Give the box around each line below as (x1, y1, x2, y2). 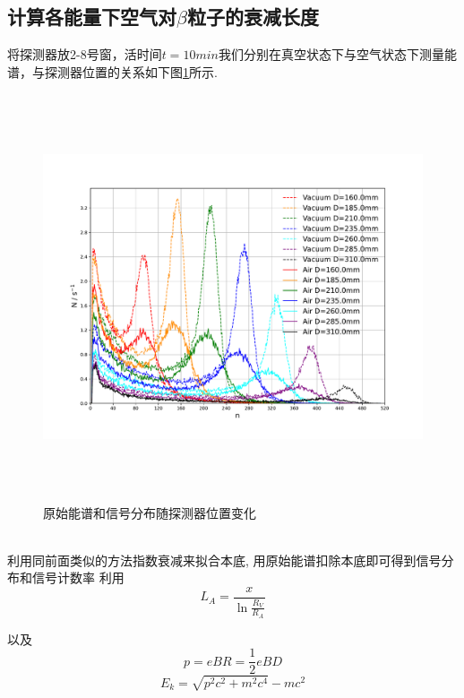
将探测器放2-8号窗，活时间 (7, 45, 162, 64)
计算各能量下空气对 (7, 3, 176, 30)
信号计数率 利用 (31, 568, 125, 587)
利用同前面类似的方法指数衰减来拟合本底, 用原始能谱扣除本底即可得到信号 (7, 550, 442, 569)
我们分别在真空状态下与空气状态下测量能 (218, 45, 457, 64)
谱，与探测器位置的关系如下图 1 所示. (7, 62, 218, 81)
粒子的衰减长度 (186, 3, 319, 30)
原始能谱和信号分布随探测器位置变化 (43, 503, 256, 521)
